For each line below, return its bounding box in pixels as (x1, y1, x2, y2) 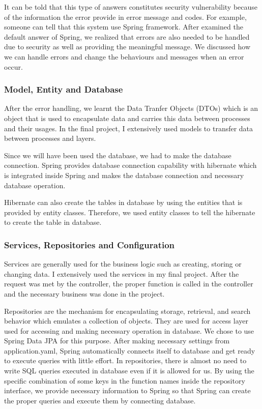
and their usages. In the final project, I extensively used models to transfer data (4, 123, 253, 133)
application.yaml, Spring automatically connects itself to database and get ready (4, 345, 255, 356)
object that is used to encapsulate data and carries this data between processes (4, 112, 250, 123)
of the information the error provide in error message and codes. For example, (4, 11, 247, 22)
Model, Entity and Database (4, 83, 123, 96)
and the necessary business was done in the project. (4, 288, 165, 299)
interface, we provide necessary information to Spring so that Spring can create (4, 385, 251, 396)
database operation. (4, 180, 66, 190)
